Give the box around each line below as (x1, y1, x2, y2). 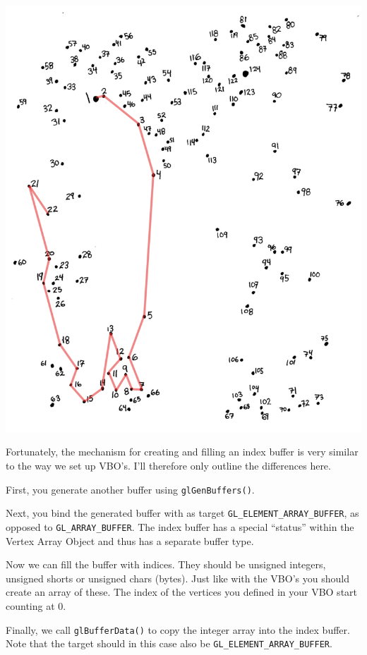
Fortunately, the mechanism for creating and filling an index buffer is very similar (6, 444, 359, 459)
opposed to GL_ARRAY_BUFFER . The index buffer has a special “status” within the (6, 519, 354, 534)
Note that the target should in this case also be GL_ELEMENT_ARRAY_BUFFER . (6, 636, 332, 651)
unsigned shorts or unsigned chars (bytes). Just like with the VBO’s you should (6, 570, 349, 585)
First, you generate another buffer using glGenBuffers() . (6, 482, 255, 496)
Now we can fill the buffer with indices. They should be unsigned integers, (6, 557, 326, 572)
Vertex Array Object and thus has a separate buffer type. (6, 533, 254, 548)
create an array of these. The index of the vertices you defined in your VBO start (6, 584, 358, 599)
